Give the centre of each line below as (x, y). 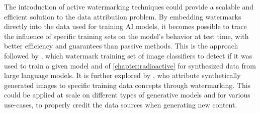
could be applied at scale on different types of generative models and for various (127, 95)
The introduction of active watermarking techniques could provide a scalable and (129, 6)
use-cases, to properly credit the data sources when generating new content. (121, 104)
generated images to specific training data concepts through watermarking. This (127, 85)
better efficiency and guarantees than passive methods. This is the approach (121, 46)
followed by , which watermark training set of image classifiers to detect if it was (128, 55)
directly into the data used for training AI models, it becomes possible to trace (125, 26)
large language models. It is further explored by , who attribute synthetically (122, 75)
